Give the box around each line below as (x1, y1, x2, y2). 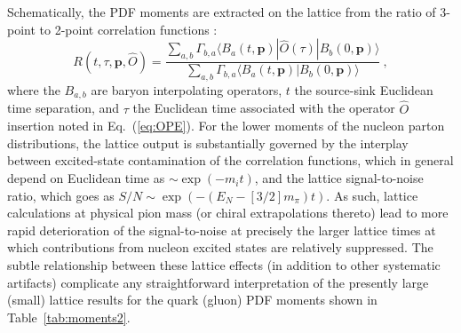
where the (7, 81, 60, 99)
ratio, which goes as (7, 186, 115, 204)
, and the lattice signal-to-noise (254, 169, 424, 187)
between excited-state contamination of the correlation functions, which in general (7, 151, 454, 170)
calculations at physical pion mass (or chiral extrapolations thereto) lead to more (7, 203, 449, 222)
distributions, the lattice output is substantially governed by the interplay (7, 133, 409, 152)
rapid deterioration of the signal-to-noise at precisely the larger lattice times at (7, 220, 436, 239)
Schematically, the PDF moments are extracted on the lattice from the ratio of (7, 3, 436, 20)
